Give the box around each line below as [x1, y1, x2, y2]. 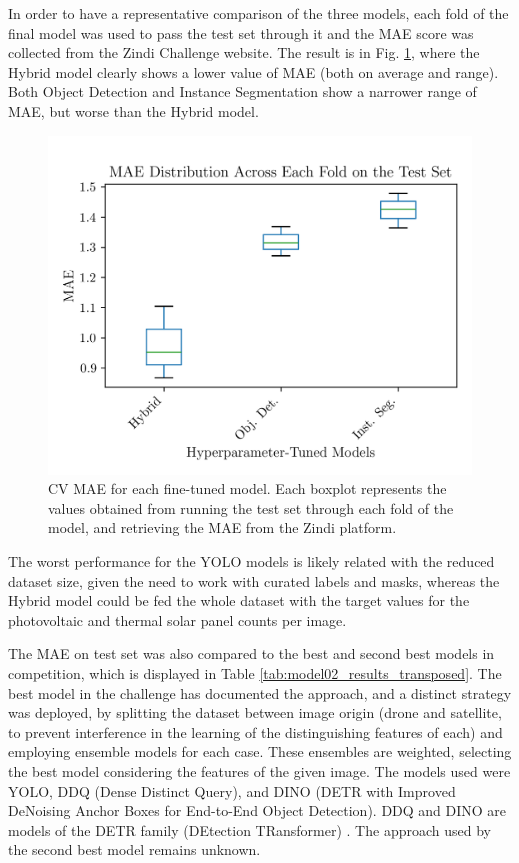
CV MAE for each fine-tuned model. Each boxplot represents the [48, 478, 447, 499]
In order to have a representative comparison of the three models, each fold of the [8, 3, 509, 23]
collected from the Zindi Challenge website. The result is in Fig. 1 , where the [8, 42, 480, 63]
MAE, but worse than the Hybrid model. [8, 100, 259, 121]
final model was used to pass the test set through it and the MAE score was [8, 22, 474, 43]
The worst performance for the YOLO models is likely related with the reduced [8, 551, 495, 572]
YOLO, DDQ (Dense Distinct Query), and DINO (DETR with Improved [8, 780, 456, 801]
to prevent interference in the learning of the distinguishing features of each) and [8, 721, 503, 742]
